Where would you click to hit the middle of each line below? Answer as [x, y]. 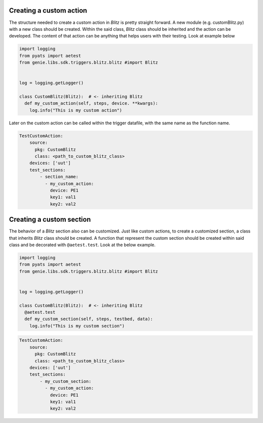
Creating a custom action [48, 10]
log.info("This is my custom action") [76, 110]
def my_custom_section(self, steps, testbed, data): [89, 319]
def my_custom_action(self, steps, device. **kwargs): [91, 103]
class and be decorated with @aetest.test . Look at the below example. [82, 245]
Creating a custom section [50, 220]
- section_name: [59, 177]
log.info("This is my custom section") [77, 326]
